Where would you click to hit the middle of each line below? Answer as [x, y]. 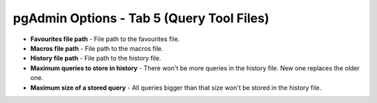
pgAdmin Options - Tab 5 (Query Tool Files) [141, 18]
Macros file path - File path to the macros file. [97, 48]
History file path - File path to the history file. [96, 58]
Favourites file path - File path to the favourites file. [105, 39]
